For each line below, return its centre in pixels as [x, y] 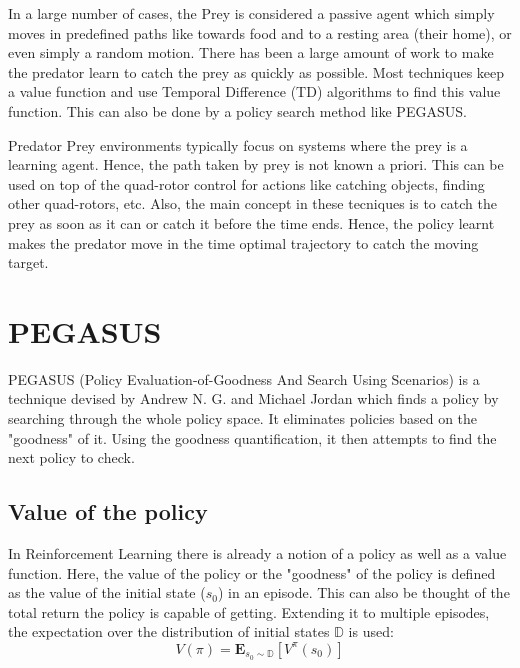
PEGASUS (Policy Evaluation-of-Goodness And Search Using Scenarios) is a [244, 378]
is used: [371, 631]
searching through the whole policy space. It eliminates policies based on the [243, 418]
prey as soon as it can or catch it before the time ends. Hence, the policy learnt [251, 222]
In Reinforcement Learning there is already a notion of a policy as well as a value [257, 553]
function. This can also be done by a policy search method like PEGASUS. [237, 110]
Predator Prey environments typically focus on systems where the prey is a [238, 144]
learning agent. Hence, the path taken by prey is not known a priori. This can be [256, 164]
